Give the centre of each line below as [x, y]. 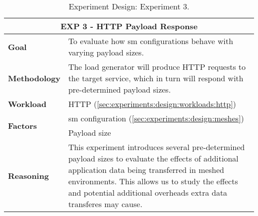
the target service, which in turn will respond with [156, 78]
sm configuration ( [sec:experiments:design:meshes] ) [156, 118]
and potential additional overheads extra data [148, 192]
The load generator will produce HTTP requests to [157, 67]
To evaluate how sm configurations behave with [151, 41]
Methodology [34, 78]
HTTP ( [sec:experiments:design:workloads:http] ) [152, 104]
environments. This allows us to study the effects [153, 181]
